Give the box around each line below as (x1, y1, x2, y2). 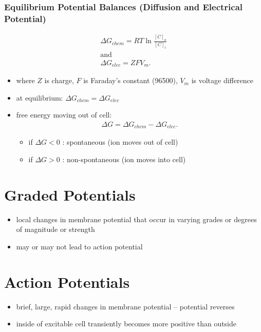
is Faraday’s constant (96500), (83, 75, 178, 86)
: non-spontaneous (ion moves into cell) (62, 154, 186, 165)
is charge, (44, 75, 74, 86)
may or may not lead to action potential (16, 241, 143, 251)
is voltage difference (191, 75, 253, 86)
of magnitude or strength (16, 224, 95, 235)
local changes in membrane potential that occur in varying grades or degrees (16, 213, 257, 224)
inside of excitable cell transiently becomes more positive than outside (16, 318, 237, 329)
